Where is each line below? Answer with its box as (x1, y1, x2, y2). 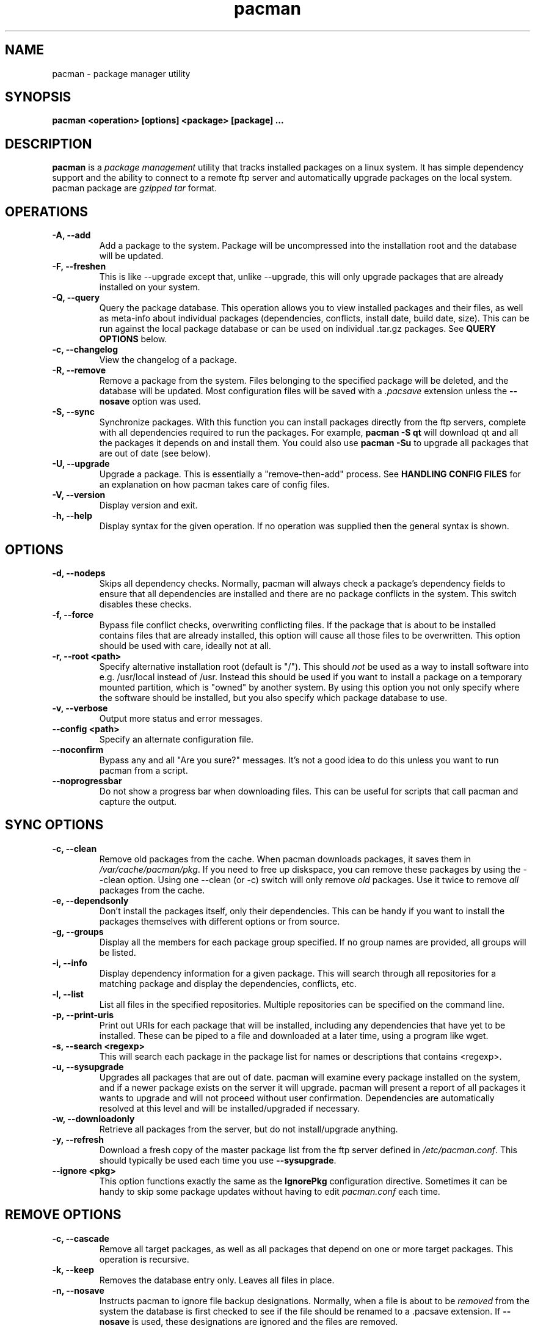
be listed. (99, 947, 136, 958)
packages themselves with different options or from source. (99, 915, 340, 926)
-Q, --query (52, 292, 100, 303)
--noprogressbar (52, 775, 122, 786)
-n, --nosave (52, 1285, 104, 1296)
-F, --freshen (52, 261, 106, 272)
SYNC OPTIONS (5, 817, 104, 833)
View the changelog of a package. (99, 354, 237, 365)
